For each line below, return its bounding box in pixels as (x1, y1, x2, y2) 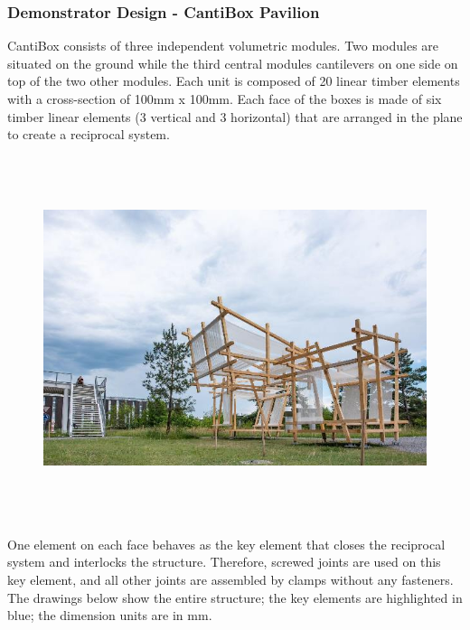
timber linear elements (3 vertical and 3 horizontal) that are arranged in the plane (7, 107, 463, 126)
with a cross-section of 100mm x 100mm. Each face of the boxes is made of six (7, 89, 442, 108)
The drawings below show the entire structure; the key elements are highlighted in (7, 588, 463, 606)
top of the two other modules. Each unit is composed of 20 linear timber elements (7, 71, 460, 90)
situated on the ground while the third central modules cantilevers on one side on (7, 53, 458, 72)
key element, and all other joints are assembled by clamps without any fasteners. (7, 569, 454, 588)
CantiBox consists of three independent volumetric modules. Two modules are (7, 36, 439, 55)
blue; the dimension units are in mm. (7, 606, 212, 625)
